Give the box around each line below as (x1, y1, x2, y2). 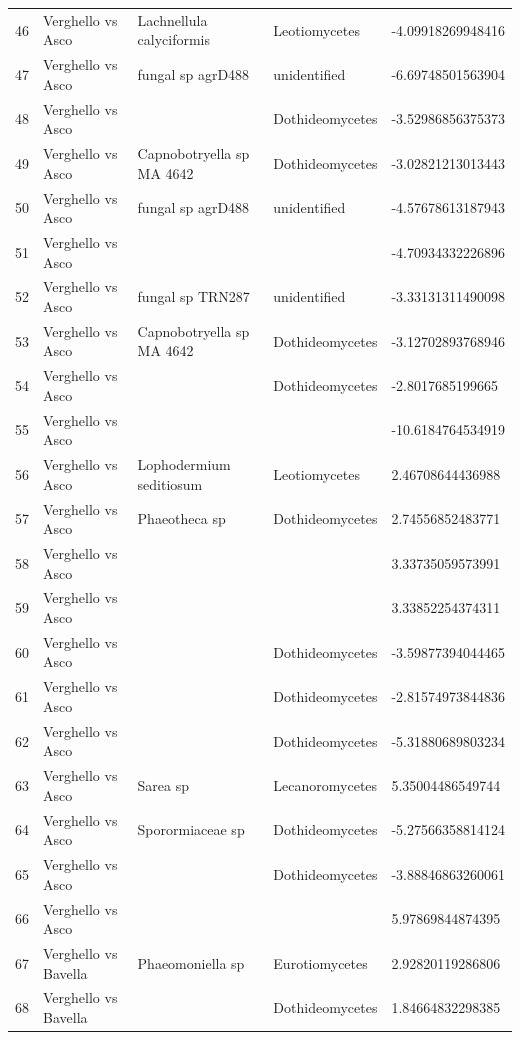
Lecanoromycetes (273, 774, 378, 795)
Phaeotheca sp (137, 508, 226, 529)
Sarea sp (137, 774, 190, 795)
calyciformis (137, 29, 211, 50)
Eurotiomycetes (273, 952, 368, 973)
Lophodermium (137, 454, 231, 475)
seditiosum (137, 473, 203, 494)
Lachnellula (137, 9, 208, 30)
